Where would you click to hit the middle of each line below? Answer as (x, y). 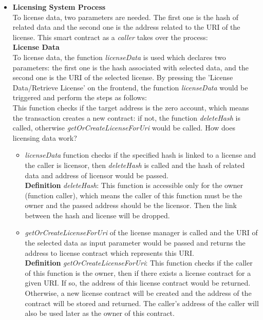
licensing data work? (45, 137)
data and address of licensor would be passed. (97, 175)
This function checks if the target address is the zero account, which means (131, 107)
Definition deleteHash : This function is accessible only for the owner (134, 185)
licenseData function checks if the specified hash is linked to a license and (140, 155)
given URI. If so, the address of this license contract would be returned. (138, 283)
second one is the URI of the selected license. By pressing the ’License (123, 77)
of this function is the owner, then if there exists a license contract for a (138, 272)
